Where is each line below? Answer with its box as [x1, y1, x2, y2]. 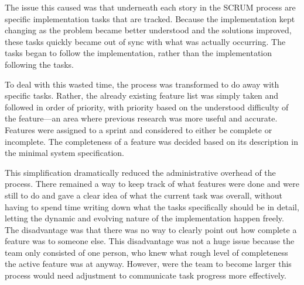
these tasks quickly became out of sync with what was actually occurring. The [5, 35, 286, 47]
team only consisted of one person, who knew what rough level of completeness [5, 246, 288, 258]
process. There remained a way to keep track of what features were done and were [5, 178, 299, 190]
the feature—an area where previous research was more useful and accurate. [5, 112, 278, 124]
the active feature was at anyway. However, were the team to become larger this [5, 258, 292, 270]
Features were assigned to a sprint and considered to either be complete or [5, 123, 272, 135]
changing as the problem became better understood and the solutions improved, [5, 24, 292, 36]
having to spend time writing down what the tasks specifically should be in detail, [5, 200, 299, 213]
